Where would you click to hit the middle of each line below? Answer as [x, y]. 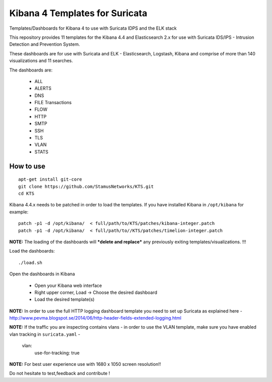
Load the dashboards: [32, 251]
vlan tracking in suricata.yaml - [45, 334]
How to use [27, 166]
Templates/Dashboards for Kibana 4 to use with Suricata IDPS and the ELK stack [93, 28]
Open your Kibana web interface [68, 285]
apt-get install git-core [50, 179]
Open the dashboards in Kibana [42, 274]
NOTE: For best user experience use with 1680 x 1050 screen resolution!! [85, 364]
